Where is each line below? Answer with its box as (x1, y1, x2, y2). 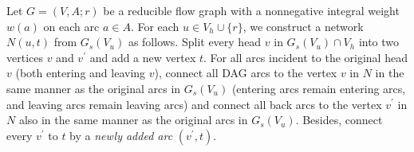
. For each (130, 18, 179, 34)
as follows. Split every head (128, 33, 262, 50)
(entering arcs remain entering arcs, (231, 80, 406, 96)
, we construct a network (242, 18, 364, 34)
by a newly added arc (69, 127, 173, 143)
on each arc (43, 18, 100, 34)
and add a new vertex (89, 49, 196, 65)
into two (358, 33, 400, 50)
